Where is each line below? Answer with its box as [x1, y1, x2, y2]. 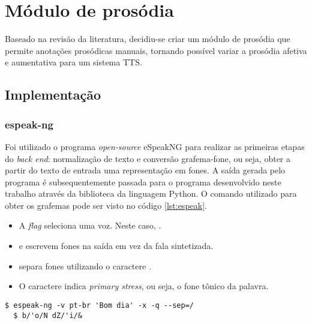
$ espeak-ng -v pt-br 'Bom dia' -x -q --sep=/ [5, 301, 194, 310]
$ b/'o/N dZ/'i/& [13, 311, 82, 320]
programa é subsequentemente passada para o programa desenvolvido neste [5, 175, 281, 188]
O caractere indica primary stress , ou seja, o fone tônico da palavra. [19, 280, 269, 292]
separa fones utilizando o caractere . [19, 259, 151, 272]
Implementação [5, 85, 101, 104]
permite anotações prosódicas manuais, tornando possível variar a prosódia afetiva [5, 44, 307, 56]
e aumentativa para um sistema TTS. [5, 56, 142, 68]
